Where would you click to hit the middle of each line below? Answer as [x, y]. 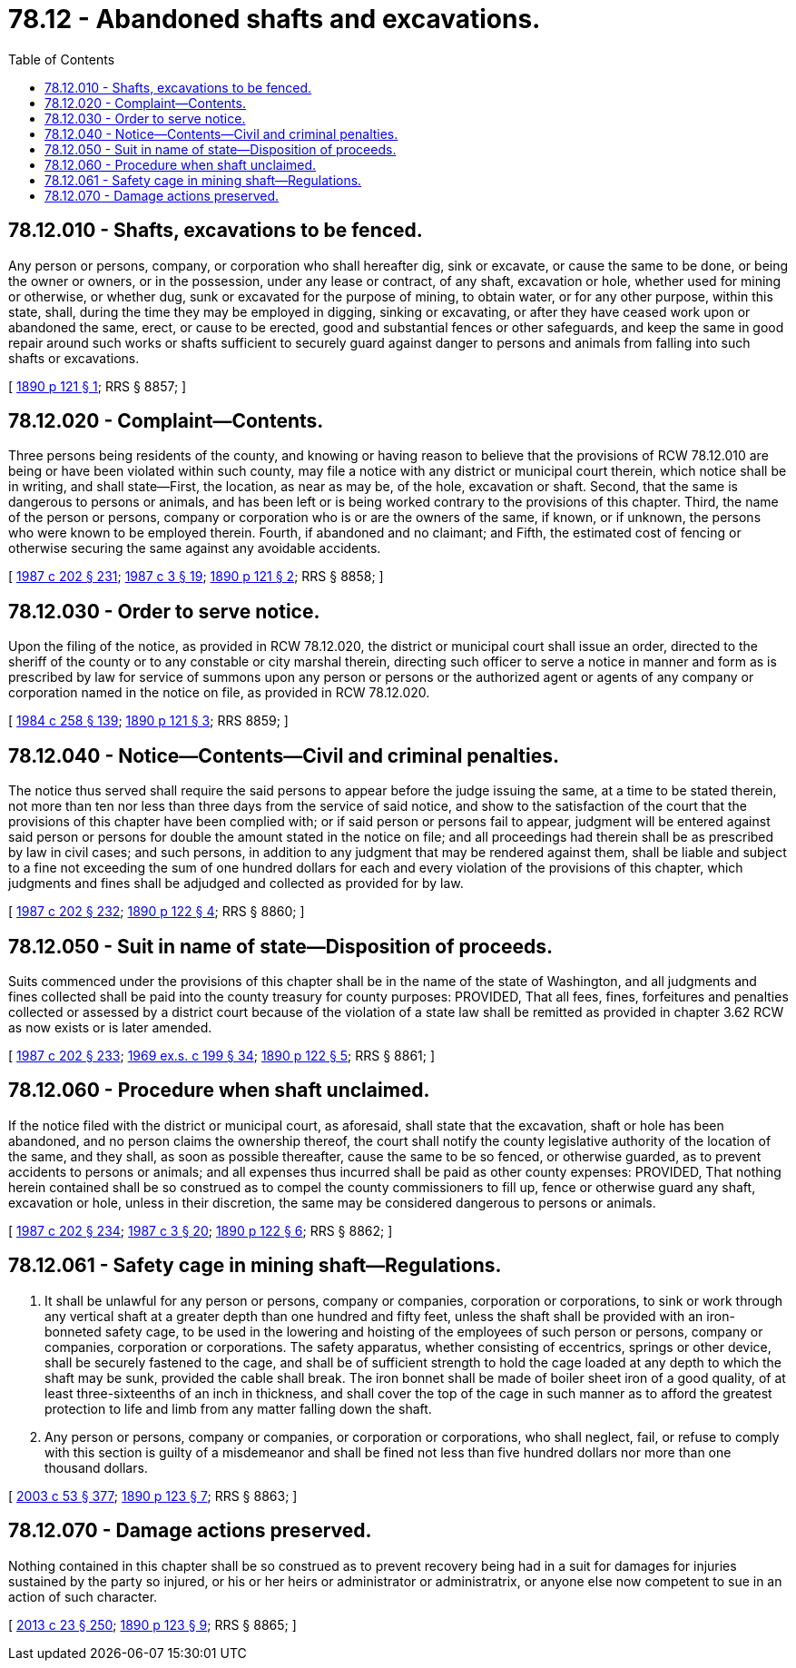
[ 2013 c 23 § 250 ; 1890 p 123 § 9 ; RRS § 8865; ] [152, 1624]
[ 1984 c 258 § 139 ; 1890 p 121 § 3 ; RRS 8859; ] [148, 721]
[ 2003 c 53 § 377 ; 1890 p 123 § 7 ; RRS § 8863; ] [153, 1495]
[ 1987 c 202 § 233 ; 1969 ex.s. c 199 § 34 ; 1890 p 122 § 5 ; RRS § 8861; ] [222, 1055]
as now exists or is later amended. [110, 1027]
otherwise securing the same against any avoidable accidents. [195, 548]
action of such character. [83, 1596]
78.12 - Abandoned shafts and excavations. [275, 19]
